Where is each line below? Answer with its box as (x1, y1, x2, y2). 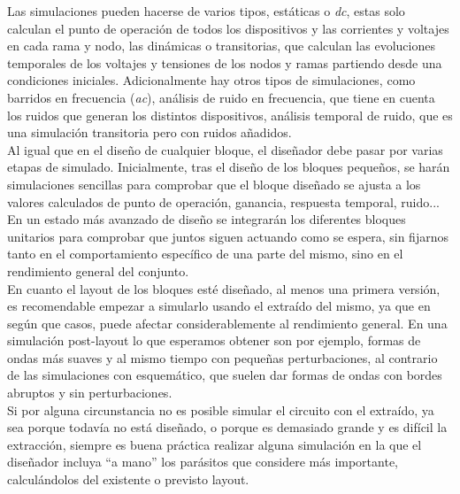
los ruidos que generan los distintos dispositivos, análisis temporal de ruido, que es (7, 105, 453, 124)
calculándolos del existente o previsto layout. (7, 470, 249, 489)
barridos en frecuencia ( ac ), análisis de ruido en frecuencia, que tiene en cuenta (7, 88, 435, 106)
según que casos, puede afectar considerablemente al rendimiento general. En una (7, 313, 448, 332)
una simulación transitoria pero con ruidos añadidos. (7, 123, 292, 142)
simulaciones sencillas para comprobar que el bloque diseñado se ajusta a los (7, 174, 421, 193)
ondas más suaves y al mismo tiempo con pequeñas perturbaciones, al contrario (7, 348, 438, 367)
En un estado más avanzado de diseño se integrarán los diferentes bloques (7, 210, 406, 228)
